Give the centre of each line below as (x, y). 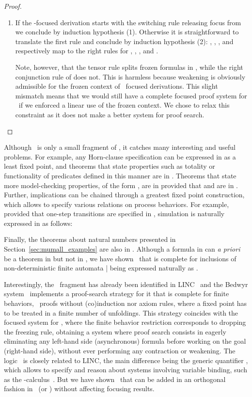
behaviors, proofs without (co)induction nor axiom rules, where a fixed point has (126, 303)
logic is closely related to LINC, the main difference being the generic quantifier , (126, 360)
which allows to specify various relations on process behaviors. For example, (117, 204)
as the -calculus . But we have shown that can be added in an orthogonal (115, 379)
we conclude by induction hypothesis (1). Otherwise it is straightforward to (127, 32)
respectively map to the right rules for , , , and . (87, 51)
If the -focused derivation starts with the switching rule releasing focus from (128, 22)
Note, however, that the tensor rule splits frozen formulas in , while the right (129, 67)
